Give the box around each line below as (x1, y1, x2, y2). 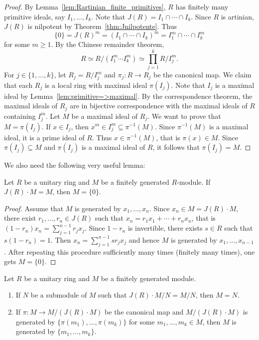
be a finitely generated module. (101, 273, 196, 283)
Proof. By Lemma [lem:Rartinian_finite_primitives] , (4, 1, 166, 11)
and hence (129, 234, 160, 245)
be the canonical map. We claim (153, 69, 252, 79)
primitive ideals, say (4, 11, 65, 21)
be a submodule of (30, 290, 87, 300)
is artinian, (221, 11, 254, 21)
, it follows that (152, 142, 200, 152)
